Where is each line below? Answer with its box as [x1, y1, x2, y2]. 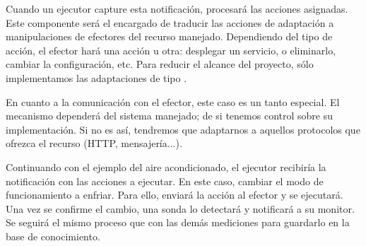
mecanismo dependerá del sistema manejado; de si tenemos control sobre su [6, 108, 333, 123]
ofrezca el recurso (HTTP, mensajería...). [6, 136, 182, 151]
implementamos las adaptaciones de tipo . [6, 70, 187, 85]
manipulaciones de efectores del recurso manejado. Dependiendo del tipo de [6, 29, 333, 44]
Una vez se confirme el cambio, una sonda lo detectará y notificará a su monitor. [6, 201, 355, 216]
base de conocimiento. [6, 228, 100, 243]
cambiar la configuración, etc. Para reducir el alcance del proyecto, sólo [6, 57, 314, 71]
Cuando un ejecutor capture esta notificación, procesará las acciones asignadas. [6, 1, 348, 16]
